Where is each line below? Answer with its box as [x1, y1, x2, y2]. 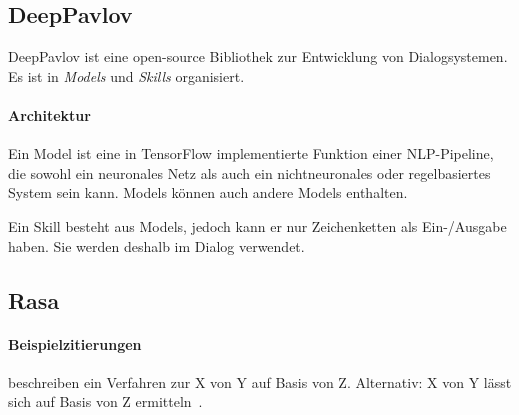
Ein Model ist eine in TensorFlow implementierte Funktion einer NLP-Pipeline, [8, 143, 494, 164]
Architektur [8, 104, 91, 125]
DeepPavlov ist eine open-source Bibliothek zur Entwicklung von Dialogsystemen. [8, 46, 508, 67]
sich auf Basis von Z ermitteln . [8, 391, 203, 412]
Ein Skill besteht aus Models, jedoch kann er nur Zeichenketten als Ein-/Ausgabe [8, 215, 507, 236]
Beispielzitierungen [8, 333, 142, 354]
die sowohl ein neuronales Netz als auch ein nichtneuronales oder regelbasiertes [8, 162, 491, 183]
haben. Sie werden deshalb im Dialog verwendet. [8, 235, 305, 256]
